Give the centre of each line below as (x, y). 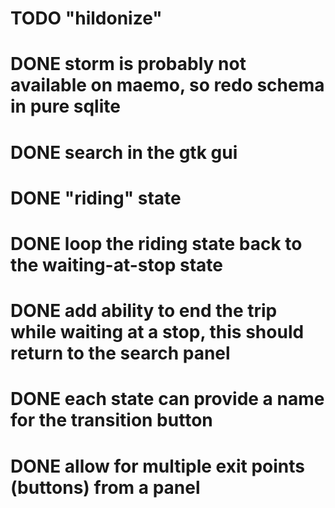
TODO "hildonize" (86, 18)
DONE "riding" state (96, 198)
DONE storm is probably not (128, 64)
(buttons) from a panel (105, 487)
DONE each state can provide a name (167, 399)
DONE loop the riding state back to (156, 243)
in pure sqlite (65, 106)
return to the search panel (120, 353)
